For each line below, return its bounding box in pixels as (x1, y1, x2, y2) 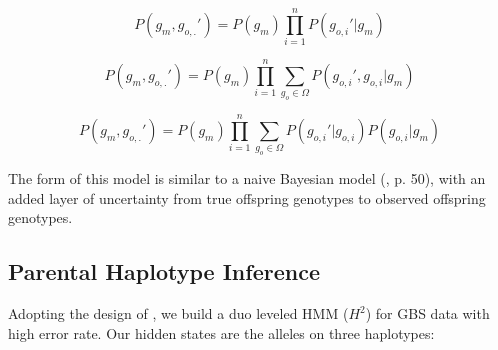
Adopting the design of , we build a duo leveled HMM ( (8, 303, 349, 324)
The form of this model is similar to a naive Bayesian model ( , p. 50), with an (8, 168, 486, 189)
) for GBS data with (365, 303, 490, 324)
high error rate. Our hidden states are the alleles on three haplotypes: (8, 322, 435, 343)
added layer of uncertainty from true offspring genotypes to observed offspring (8, 187, 486, 208)
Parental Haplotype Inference (8, 256, 320, 287)
